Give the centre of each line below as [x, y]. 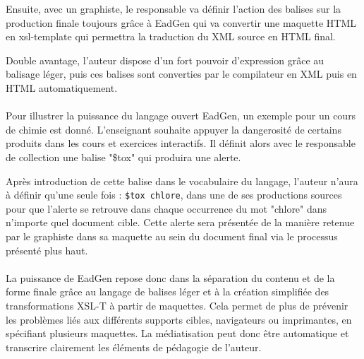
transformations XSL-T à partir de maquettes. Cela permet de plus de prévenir [177, 305]
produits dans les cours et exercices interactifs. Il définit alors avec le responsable [181, 143]
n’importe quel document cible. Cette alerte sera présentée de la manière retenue [180, 222]
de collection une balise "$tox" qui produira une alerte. [123, 157]
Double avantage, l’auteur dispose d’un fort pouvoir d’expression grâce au [165, 60]
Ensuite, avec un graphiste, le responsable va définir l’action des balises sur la [174, 8]
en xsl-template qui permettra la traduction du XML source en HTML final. [171, 36]
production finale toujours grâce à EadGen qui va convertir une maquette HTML [181, 22]
